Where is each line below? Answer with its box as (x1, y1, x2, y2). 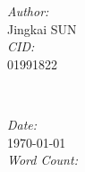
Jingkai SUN (7, 19, 77, 38)
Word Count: (7, 150, 78, 169)
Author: (7, 2, 49, 20)
